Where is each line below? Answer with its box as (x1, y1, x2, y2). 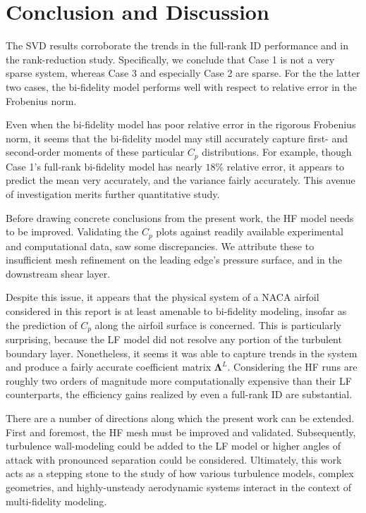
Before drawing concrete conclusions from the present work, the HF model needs (6, 210, 354, 225)
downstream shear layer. (6, 266, 111, 280)
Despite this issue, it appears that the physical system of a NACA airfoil (6, 290, 319, 304)
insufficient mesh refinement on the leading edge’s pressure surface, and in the (6, 252, 342, 267)
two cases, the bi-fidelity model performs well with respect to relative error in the (6, 79, 357, 94)
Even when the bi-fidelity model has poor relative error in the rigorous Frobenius (6, 117, 356, 132)
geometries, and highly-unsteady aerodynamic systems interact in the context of (6, 479, 352, 494)
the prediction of (6, 317, 78, 332)
